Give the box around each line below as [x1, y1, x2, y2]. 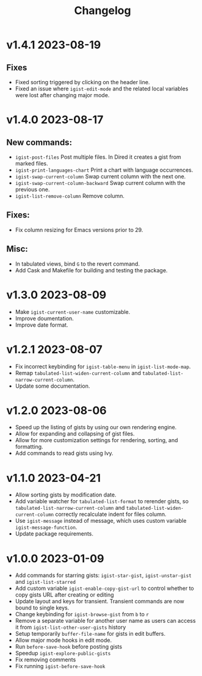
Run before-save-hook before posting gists [15, 643, 123, 650]
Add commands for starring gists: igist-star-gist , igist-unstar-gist [15, 572, 192, 579]
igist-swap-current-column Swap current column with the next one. [15, 173, 186, 180]
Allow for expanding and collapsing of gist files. [15, 430, 135, 437]
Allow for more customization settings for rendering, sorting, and [15, 437, 178, 444]
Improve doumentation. [15, 314, 74, 322]
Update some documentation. [15, 382, 90, 390]
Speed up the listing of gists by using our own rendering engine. [15, 424, 177, 431]
